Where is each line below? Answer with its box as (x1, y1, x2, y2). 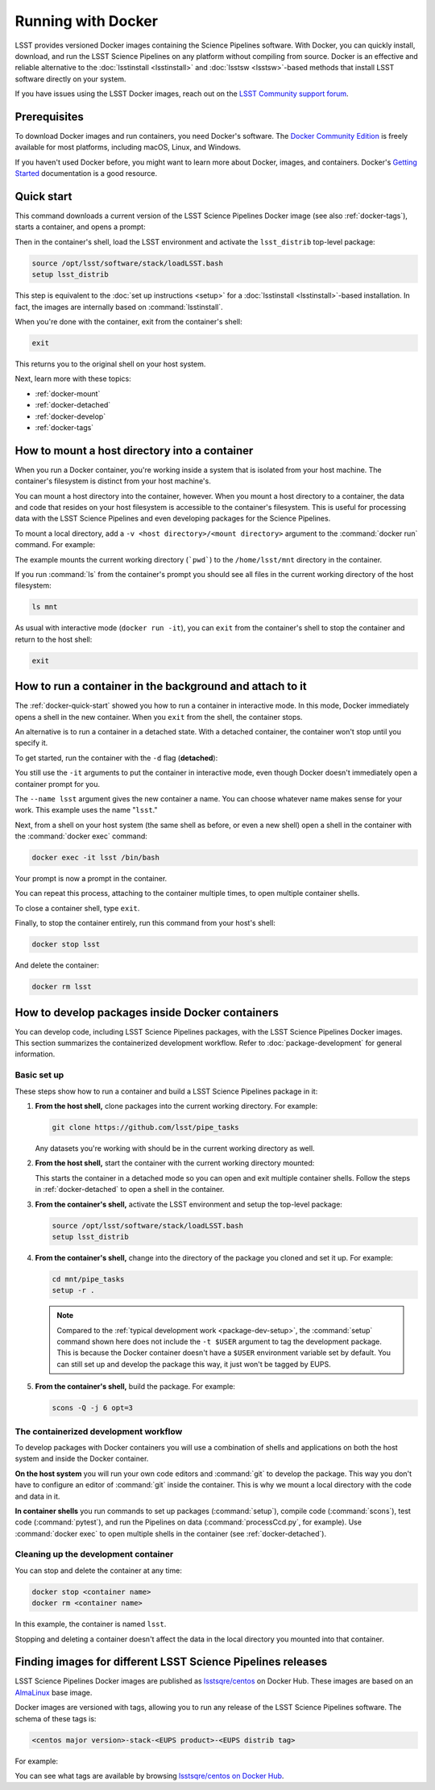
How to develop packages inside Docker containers (14, 1006, 280, 1019)
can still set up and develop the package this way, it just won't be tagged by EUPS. (56, 1359, 331, 1369)
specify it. (14, 738, 48, 748)
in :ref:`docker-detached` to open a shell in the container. (35, 1185, 225, 1194)
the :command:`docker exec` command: (14, 831, 148, 841)
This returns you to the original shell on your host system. (14, 359, 206, 369)
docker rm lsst (31, 982, 92, 992)
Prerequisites (14, 110, 84, 123)
